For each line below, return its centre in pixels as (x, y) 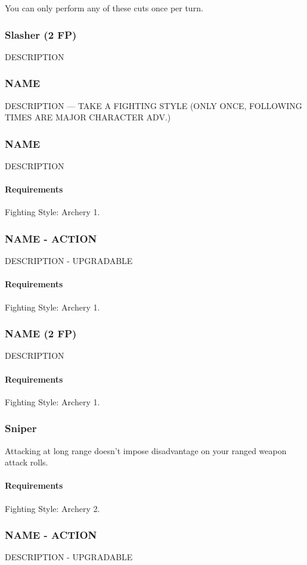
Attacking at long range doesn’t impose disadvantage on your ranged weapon (146, 450)
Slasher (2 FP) (41, 34)
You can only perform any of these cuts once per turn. (104, 8)
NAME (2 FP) (41, 333)
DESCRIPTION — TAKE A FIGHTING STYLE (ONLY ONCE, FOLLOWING (153, 105)
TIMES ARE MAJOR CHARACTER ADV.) (88, 117)
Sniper (21, 428)
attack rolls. (27, 462)
